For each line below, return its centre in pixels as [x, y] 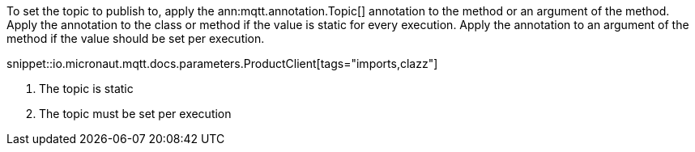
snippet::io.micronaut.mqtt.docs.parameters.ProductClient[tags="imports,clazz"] [222, 63]
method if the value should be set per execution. [136, 38]
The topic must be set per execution [135, 114]
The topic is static [86, 89]
